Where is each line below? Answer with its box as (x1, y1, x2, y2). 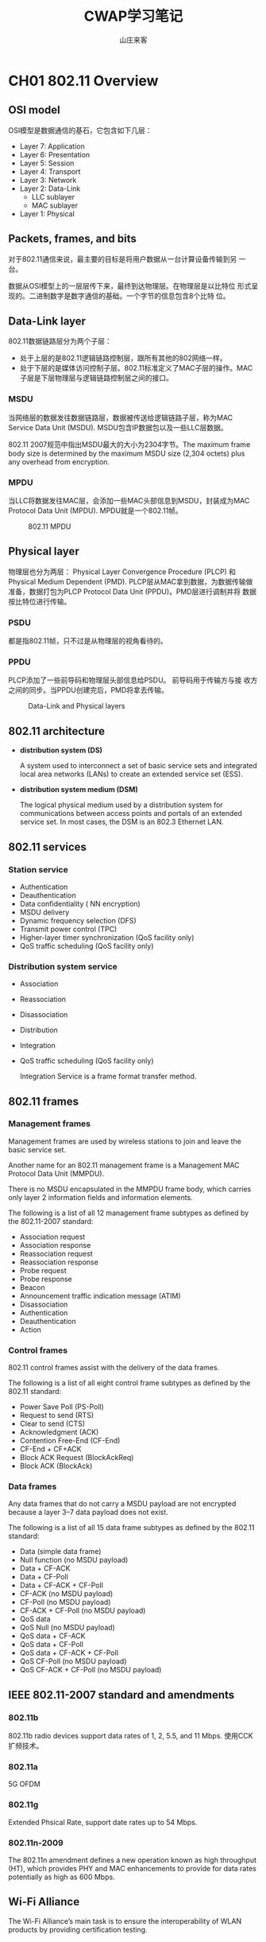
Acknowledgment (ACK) (19, 1427, 99, 1437)
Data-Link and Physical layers (28, 701, 125, 711)
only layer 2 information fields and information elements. (8, 1192, 193, 1202)
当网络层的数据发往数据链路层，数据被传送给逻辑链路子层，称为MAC (8, 413, 233, 422)
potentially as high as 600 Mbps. (8, 1872, 115, 1882)
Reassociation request (19, 1249, 93, 1258)
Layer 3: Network (19, 175, 77, 184)
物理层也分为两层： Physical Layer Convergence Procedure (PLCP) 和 (8, 566, 237, 577)
